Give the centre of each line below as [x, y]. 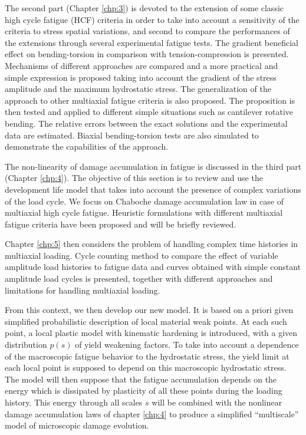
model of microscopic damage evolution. [77, 425]
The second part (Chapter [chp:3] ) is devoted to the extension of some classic [144, 8]
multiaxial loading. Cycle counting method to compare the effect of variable [142, 255]
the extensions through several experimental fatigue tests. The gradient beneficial [152, 42]
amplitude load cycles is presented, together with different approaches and [139, 279]
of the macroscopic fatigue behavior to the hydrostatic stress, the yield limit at [147, 356]
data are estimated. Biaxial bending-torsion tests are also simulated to [132, 135]
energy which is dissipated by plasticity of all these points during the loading [144, 390]
